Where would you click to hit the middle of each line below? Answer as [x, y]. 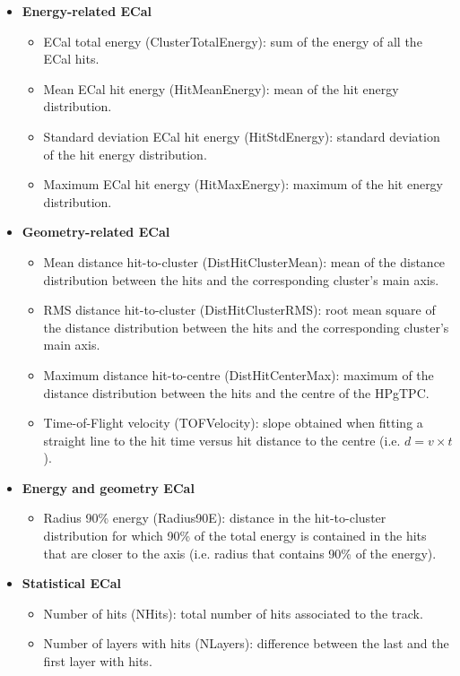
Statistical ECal [71, 583]
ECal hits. [71, 59]
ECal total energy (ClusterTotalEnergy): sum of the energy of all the [233, 41]
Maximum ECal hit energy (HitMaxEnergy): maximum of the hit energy [243, 184]
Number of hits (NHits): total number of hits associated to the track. [233, 613]
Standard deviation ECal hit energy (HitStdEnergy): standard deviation [242, 136]
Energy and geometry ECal [108, 487]
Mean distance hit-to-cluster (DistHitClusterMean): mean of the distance [244, 261]
